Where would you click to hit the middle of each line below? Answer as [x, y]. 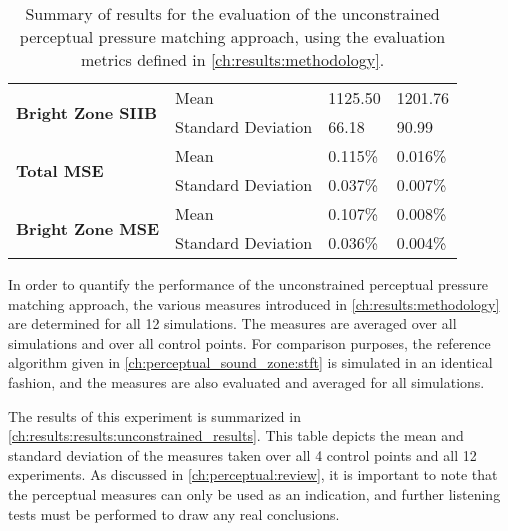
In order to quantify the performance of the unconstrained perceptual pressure [248, 284]
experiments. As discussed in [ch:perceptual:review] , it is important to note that [253, 474]
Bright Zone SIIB [86, 112]
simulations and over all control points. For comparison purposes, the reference [249, 342]
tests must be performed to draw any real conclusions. [174, 513]
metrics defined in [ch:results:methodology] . [233, 59]
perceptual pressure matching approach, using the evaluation [232, 36]
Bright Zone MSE [87, 228]
